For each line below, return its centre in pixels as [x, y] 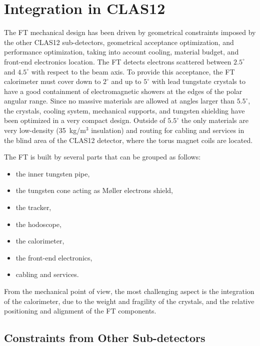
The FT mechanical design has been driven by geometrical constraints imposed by [130, 32]
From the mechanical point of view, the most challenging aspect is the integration [129, 291]
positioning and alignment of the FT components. [80, 311]
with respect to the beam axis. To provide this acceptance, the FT [133, 71]
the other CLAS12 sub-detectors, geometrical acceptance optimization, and [119, 42]
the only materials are [215, 120]
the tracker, [33, 207]
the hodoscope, [38, 224]
